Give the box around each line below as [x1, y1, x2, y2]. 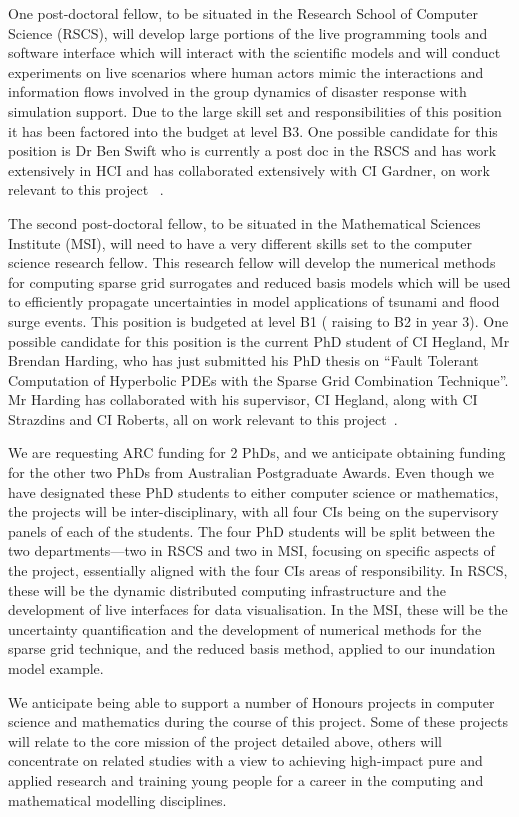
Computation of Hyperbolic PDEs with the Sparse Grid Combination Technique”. [8, 369, 509, 390]
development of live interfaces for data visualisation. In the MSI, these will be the [8, 599, 508, 620]
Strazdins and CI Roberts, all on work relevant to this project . [8, 408, 398, 429]
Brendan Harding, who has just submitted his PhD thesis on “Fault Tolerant [8, 350, 479, 371]
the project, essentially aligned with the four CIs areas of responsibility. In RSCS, [8, 560, 508, 581]
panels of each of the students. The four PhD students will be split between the [8, 520, 495, 541]
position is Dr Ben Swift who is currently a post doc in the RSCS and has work [8, 140, 497, 161]
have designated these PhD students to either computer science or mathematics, [8, 481, 499, 502]
